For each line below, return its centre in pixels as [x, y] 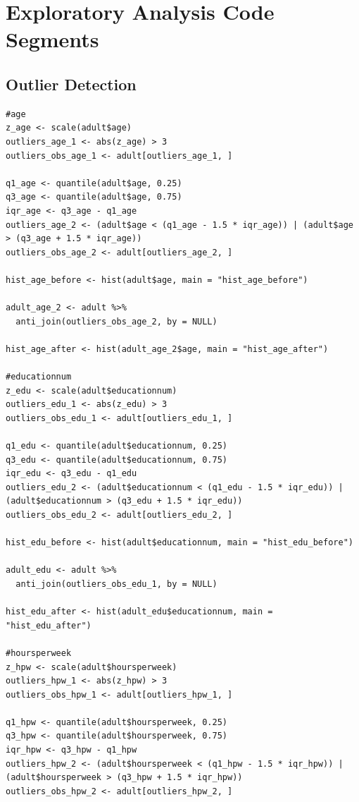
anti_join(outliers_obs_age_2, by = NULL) [116, 321]
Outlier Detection [71, 84]
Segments [52, 39]
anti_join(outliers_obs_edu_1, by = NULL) [116, 584]
